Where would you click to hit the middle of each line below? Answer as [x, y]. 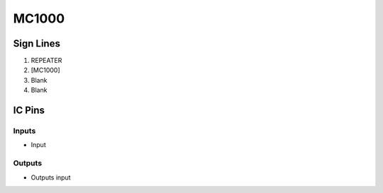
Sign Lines [37, 43]
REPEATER [46, 61]
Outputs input [51, 177]
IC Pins [29, 111]
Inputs [24, 131]
